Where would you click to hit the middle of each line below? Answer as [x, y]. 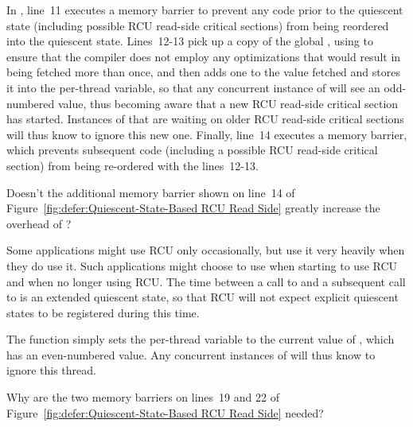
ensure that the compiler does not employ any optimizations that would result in [204, 56]
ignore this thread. [51, 370]
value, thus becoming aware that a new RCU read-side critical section [228, 103]
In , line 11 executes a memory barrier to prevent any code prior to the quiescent [205, 10]
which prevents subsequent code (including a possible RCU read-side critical [192, 150]
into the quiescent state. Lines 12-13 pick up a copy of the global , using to [190, 41]
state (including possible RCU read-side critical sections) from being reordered [198, 25]
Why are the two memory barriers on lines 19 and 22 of [143, 397]
